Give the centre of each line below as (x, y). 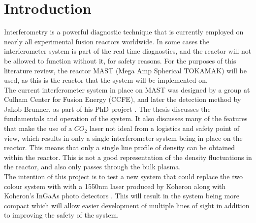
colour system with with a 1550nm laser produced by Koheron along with (115, 186)
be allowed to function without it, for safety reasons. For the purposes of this (120, 60)
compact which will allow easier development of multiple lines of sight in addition (127, 205)
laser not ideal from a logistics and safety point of (164, 128)
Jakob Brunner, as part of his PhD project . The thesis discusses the (107, 109)
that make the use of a (38, 128)
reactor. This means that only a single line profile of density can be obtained (120, 147)
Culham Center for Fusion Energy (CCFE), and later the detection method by (123, 99)
